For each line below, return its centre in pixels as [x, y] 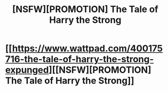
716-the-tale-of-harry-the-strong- [79, 59]
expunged [27, 70]
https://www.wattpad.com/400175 [88, 49]
